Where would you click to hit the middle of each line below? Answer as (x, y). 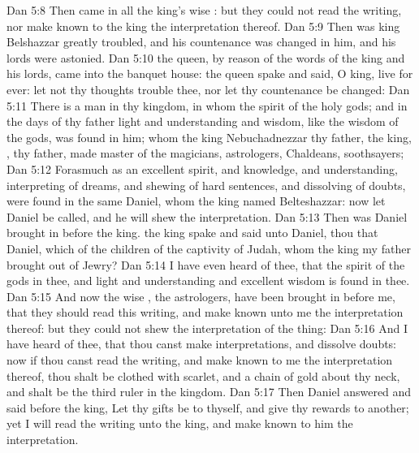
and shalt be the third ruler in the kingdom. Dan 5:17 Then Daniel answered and (209, 392)
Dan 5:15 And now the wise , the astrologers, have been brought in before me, (201, 296)
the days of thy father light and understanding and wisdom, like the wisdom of (203, 121)
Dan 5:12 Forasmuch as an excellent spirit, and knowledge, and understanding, (202, 168)
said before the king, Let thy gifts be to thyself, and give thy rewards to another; (208, 407)
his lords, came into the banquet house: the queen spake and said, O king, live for (210, 73)
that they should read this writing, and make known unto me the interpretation (205, 312)
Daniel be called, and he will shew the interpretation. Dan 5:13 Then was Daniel (207, 216)
